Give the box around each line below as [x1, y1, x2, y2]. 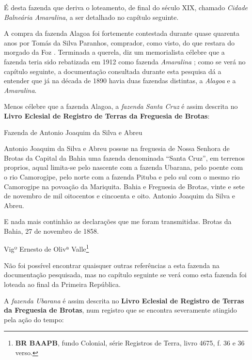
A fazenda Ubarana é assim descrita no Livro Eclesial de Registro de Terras [4, 295, 244, 305]
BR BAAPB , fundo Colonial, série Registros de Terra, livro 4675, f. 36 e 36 [15, 338, 245, 348]
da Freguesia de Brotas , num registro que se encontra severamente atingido [4, 305, 237, 315]
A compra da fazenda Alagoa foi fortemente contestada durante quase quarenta [4, 28, 240, 38]
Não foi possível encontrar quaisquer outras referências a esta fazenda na [4, 260, 220, 270]
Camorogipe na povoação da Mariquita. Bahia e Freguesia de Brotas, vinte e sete [4, 181, 245, 191]
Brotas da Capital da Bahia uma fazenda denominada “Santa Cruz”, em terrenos [4, 152, 245, 163]
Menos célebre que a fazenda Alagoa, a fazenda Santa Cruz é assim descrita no [4, 101, 238, 111]
